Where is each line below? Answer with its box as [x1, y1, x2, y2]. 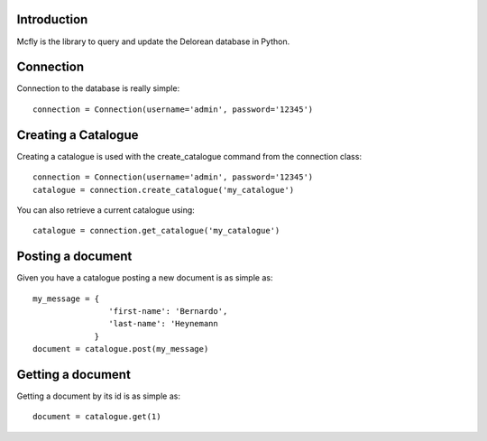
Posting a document [16, 249, 133, 264]
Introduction [16, 12, 88, 27]
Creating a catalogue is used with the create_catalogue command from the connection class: [16, 151, 363, 161]
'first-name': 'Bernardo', [108, 306, 228, 316]
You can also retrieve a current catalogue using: [16, 204, 196, 216]
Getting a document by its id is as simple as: [16, 390, 180, 401]
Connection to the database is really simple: [16, 83, 180, 94]
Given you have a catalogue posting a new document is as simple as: [16, 272, 273, 283]
